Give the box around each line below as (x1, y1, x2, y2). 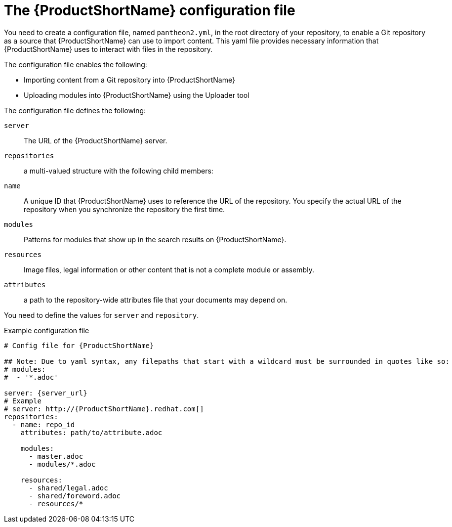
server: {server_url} (4, 389, 87, 397)
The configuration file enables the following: (4, 60, 147, 69)
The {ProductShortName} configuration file (4, 2, 295, 19)
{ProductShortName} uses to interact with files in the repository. (4, 44, 213, 53)
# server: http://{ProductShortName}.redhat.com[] (4, 404, 204, 413)
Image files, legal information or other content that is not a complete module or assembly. (24, 265, 314, 274)
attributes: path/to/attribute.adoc (20, 428, 163, 437)
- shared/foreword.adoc (29, 491, 121, 500)
